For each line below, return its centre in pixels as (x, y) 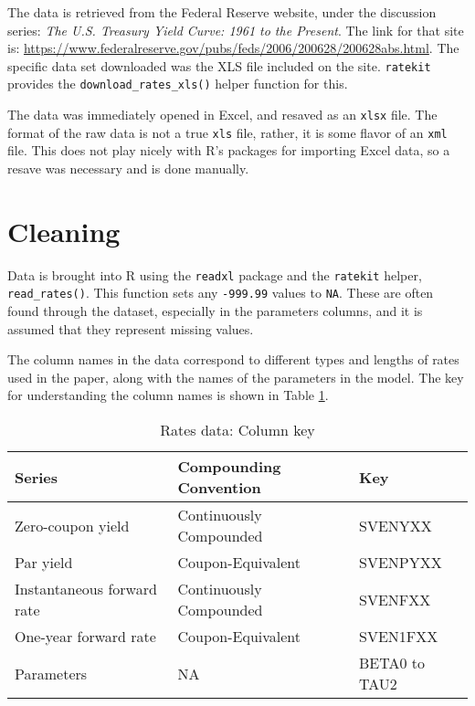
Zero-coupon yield (72, 525)
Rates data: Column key (237, 430)
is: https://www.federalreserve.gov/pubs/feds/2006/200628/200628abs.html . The (233, 48)
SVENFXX (395, 599)
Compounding (229, 466)
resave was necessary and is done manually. (128, 168)
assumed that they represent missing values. (131, 328)
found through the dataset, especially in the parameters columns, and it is (215, 311)
